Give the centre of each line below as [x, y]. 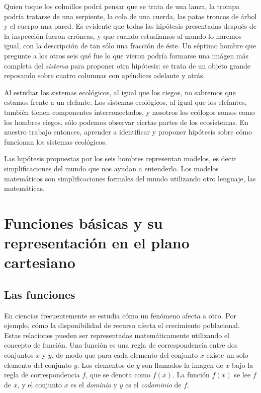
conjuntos [19, 355]
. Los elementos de [106, 365]
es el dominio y [94, 384]
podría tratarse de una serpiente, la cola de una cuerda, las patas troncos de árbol [130, 16]
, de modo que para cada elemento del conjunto [125, 355]
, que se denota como [118, 375]
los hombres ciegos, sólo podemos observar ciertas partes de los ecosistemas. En [126, 122]
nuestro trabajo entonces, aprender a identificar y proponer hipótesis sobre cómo [128, 132]
